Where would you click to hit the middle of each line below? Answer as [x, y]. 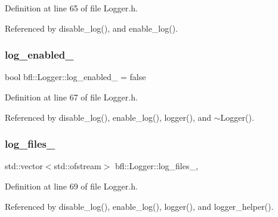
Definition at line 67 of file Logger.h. [71, 97]
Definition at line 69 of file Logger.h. [71, 186]
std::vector [24, 166]
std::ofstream [78, 166]
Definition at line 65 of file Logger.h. [71, 8]
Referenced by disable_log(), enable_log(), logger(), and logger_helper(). [139, 206]
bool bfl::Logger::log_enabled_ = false [75, 77]
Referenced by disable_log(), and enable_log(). [92, 28]
